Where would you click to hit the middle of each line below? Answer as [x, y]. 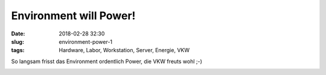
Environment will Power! [73, 16]
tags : [18, 50]
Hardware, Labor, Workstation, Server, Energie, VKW [124, 50]
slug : [18, 41]
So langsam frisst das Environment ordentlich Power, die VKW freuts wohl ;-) [107, 61]
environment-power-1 [86, 41]
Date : [18, 34]
